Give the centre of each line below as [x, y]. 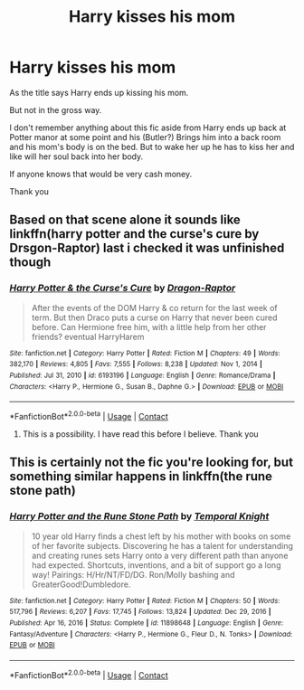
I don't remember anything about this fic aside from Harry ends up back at [148, 128]
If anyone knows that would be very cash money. [101, 174]
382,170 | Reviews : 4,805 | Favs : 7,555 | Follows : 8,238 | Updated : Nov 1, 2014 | [136, 364]
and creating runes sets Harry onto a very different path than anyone [160, 555]
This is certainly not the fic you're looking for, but [152, 463]
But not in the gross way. [56, 109]
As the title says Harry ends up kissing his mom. [99, 92]
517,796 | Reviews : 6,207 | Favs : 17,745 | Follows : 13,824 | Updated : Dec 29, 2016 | [140, 612]
